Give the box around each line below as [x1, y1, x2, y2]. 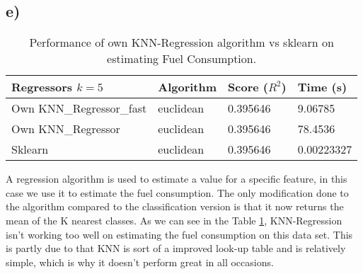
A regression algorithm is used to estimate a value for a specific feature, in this [6, 171, 347, 186]
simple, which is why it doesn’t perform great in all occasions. [6, 254, 274, 269]
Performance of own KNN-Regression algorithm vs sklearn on [29, 34, 334, 51]
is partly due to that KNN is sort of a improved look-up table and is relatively [6, 241, 346, 256]
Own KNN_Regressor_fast [11, 100, 147, 117]
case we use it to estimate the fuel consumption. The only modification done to [6, 185, 349, 200]
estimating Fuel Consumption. [107, 50, 257, 67]
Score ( [228, 79, 268, 96]
